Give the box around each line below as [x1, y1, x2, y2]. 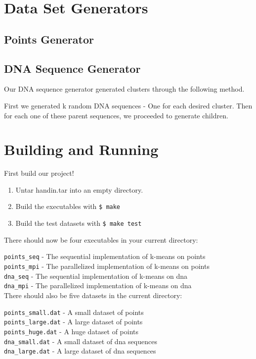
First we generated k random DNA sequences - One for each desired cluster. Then [4, 100, 253, 110]
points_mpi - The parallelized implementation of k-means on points [4, 261, 210, 271]
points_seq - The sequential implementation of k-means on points [4, 251, 206, 261]
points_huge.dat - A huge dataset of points [4, 326, 139, 336]
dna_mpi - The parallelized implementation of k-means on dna [4, 280, 192, 291]
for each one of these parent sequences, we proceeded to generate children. [4, 110, 228, 120]
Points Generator [4, 31, 94, 47]
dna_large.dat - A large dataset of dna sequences [4, 346, 156, 356]
